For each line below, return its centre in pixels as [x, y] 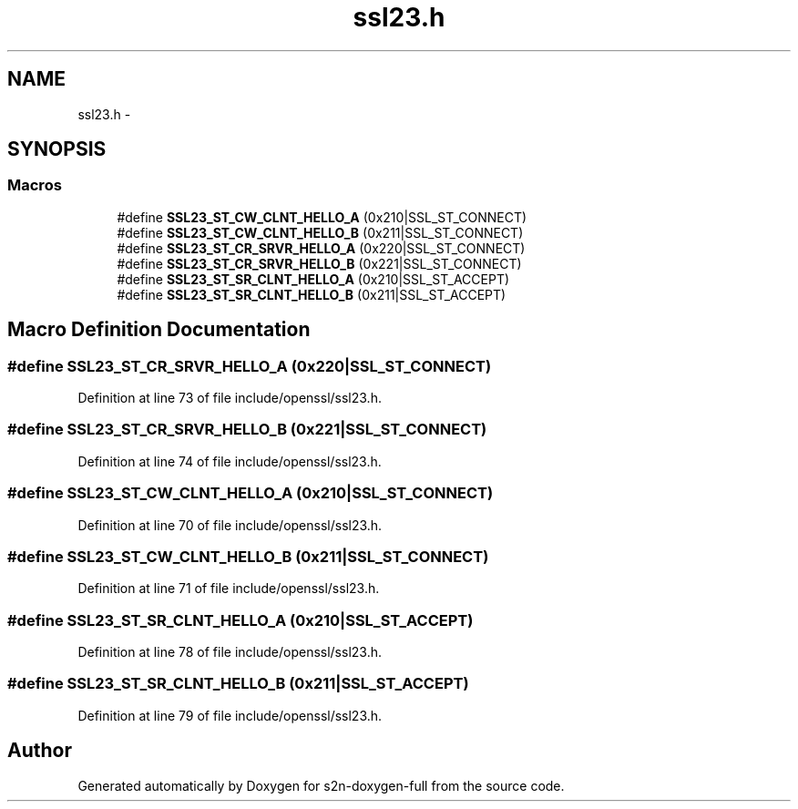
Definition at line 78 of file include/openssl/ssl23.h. [230, 652]
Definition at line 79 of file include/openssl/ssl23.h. [230, 715]
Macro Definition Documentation [159, 330]
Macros [35, 185]
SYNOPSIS [57, 149]
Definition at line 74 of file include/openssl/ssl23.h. [230, 461]
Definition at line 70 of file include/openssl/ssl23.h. [230, 525]
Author [40, 751]
